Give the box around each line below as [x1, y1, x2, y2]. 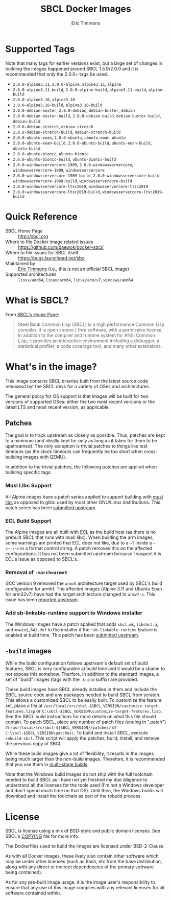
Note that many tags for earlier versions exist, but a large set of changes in [5, 60, 162, 66]
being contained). [5, 869, 42, 875]
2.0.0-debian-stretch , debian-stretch [12, 123, 93, 129]
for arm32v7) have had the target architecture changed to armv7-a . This [5, 591, 156, 598]
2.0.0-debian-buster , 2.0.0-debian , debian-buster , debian [12, 107, 135, 113]
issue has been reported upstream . [5, 597, 79, 603]
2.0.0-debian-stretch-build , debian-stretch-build [12, 129, 121, 135]
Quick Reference [5, 210, 78, 222]
